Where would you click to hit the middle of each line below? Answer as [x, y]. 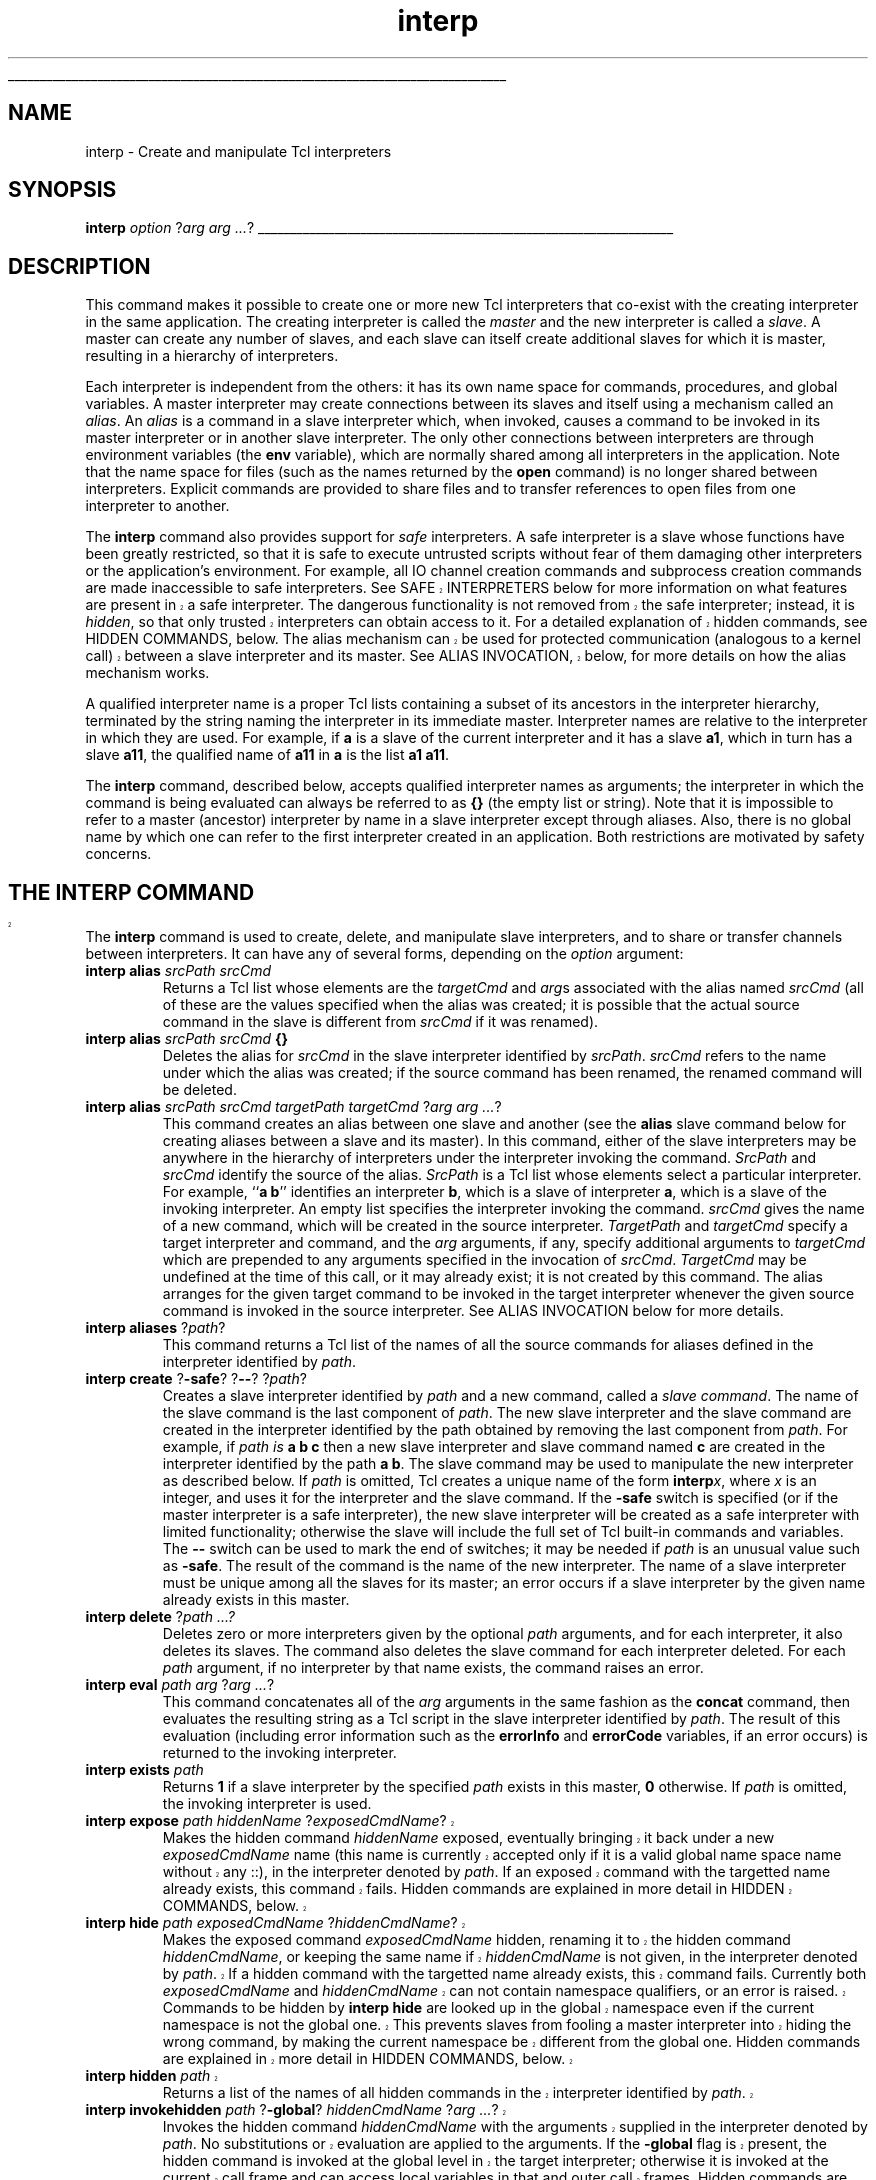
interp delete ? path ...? [160, 1617]
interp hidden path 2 [151, 2076]
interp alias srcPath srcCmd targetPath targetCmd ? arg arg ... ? [293, 1107]
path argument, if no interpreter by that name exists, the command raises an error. [433, 1668]
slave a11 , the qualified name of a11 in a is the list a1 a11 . [267, 755]
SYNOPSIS [62, 190]
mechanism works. [147, 673]
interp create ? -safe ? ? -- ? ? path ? [196, 1379]
